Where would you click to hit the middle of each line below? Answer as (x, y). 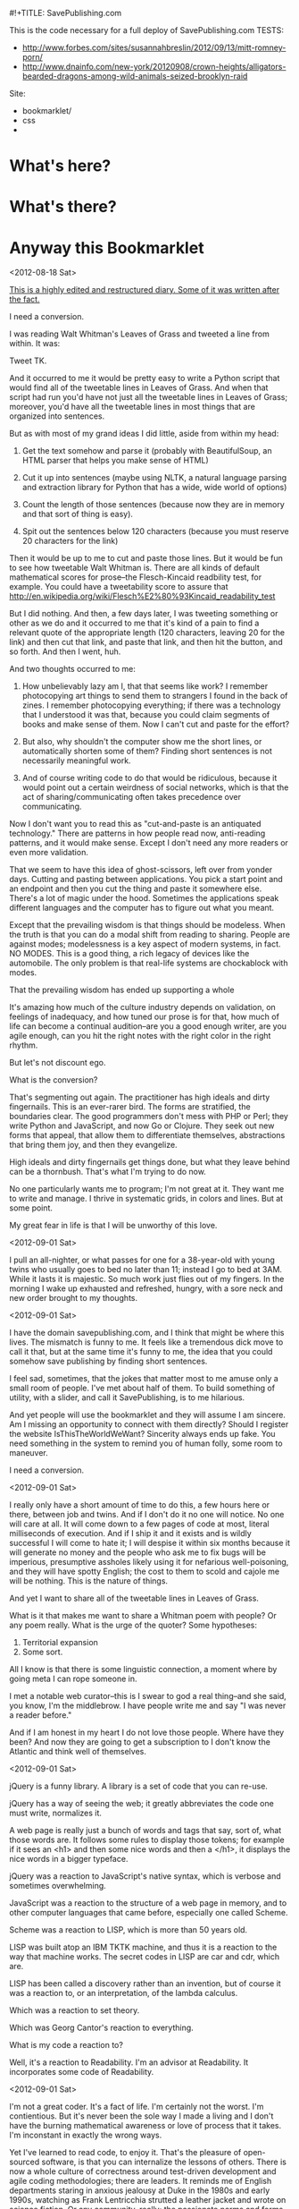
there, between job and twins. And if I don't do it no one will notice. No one (147, 1515)
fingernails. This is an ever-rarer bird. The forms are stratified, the (130, 1107)
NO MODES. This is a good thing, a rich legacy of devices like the (129, 954)
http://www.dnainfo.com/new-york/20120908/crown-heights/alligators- (154, 67)
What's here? (60, 166)
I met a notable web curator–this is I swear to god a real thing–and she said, (148, 1696)
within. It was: (35, 344)
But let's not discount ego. (58, 1063)
